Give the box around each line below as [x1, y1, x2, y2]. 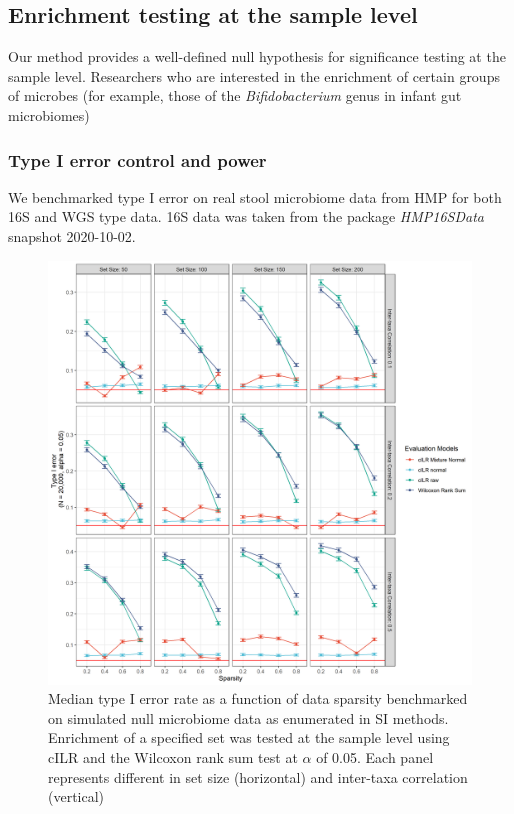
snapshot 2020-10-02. [8, 225, 136, 246]
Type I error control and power [8, 147, 267, 172]
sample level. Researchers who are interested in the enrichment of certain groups [8, 65, 500, 86]
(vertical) [48, 786, 105, 807]
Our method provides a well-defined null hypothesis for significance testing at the [8, 46, 506, 67]
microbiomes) [8, 104, 90, 125]
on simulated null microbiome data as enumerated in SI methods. [48, 707, 449, 728]
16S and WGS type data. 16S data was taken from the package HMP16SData [8, 206, 484, 227]
